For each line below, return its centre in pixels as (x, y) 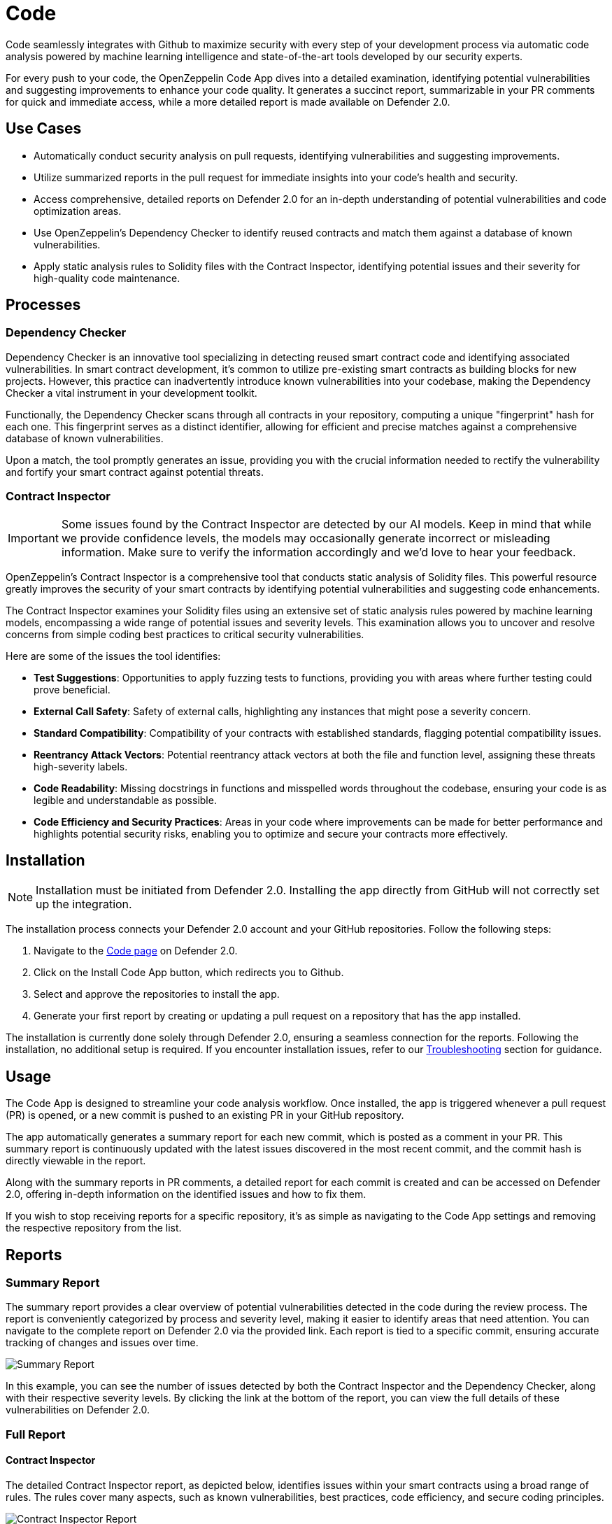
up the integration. (84, 904)
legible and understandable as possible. (125, 800)
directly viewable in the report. (76, 1161)
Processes (43, 305)
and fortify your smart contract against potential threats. (135, 472)
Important (33, 538)
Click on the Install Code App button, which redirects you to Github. (189, 973)
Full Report (36, 1434)
